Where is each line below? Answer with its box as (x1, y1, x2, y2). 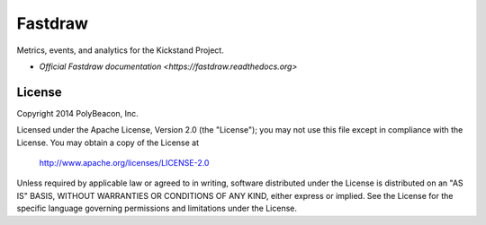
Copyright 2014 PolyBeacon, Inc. (16, 108, 139, 118)
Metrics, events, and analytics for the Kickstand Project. (16, 45, 224, 56)
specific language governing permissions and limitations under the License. (16, 203, 297, 214)
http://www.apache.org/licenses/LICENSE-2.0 (39, 158, 210, 169)
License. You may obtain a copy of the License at (16, 137, 200, 148)
